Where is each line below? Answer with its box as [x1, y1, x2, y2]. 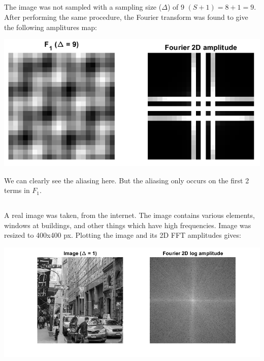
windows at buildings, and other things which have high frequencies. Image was [4, 219, 251, 230]
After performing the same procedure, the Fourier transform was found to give [4, 11, 248, 22]
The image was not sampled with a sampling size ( [4, 2, 162, 12]
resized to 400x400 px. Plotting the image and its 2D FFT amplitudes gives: [4, 230, 241, 240]
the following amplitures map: [4, 21, 97, 32]
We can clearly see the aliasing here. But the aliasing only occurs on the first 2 [4, 175, 249, 185]
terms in [4, 185, 30, 196]
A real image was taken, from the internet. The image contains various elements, [4, 210, 255, 220]
